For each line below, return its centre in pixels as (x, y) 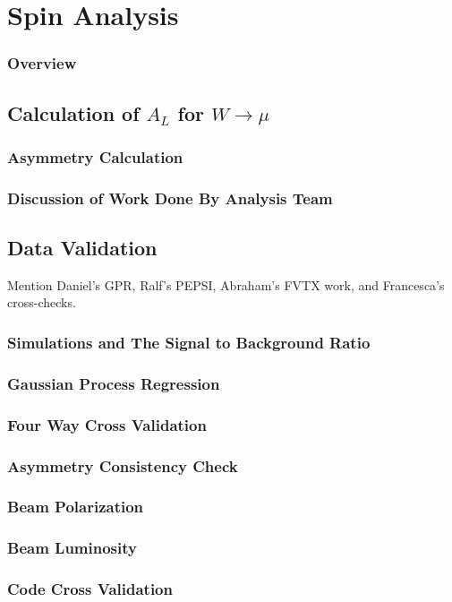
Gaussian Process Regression (114, 383)
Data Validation (82, 248)
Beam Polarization (76, 507)
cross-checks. (42, 302)
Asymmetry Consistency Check (123, 465)
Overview (42, 63)
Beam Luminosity (72, 548)
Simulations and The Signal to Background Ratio (189, 342)
